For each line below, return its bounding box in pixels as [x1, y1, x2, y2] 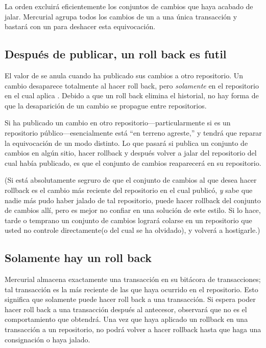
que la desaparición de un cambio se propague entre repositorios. [5, 100, 207, 111]
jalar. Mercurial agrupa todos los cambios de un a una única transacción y [5, 11, 237, 21]
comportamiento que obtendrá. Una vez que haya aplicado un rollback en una [5, 314, 248, 324]
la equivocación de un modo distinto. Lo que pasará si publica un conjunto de [5, 137, 248, 148]
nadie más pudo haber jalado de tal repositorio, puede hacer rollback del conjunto [5, 194, 261, 205]
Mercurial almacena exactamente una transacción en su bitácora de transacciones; [5, 274, 261, 285]
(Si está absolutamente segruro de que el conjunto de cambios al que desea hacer [5, 175, 257, 185]
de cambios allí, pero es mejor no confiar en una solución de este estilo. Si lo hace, [5, 205, 261, 215]
